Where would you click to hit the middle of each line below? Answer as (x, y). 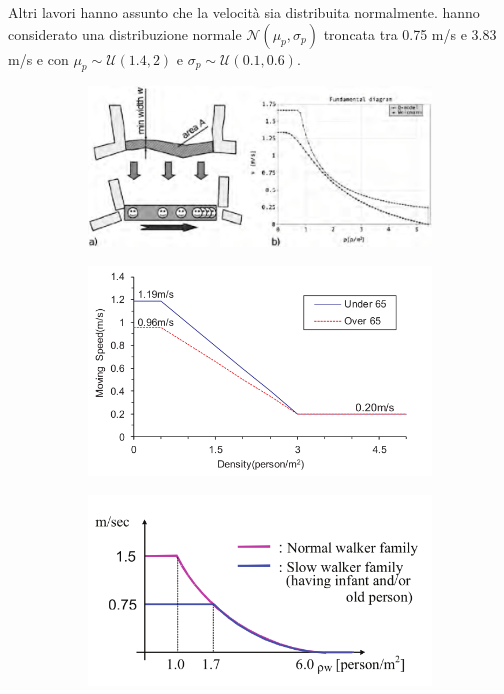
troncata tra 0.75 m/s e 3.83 (410, 33)
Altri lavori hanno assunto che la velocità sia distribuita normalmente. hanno (244, 12)
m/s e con (38, 58)
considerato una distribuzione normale (125, 33)
